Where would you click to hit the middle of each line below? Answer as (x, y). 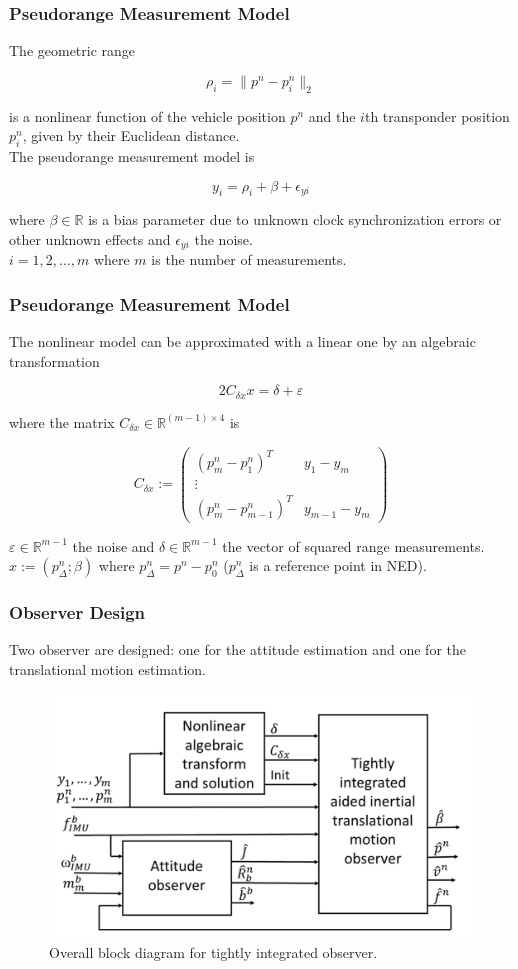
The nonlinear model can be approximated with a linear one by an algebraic (242, 341)
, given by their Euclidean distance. (131, 135)
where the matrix (62, 421)
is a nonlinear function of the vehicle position (147, 115)
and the (332, 115)
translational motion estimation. (107, 669)
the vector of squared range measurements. (353, 545)
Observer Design (77, 612)
